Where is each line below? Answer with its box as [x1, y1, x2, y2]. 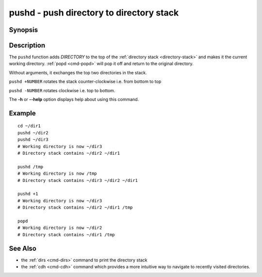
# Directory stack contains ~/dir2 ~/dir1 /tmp [17, 205, 133, 211]
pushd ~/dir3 [17, 137, 49, 143]
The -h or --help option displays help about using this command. [9, 97, 139, 102]
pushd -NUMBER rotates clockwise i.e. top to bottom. [9, 87, 115, 93]
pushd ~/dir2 [17, 130, 49, 135]
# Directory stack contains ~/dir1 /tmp [17, 232, 115, 237]
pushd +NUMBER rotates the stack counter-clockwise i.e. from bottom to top [9, 79, 162, 84]
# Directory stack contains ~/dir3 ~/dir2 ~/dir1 [17, 178, 138, 183]
